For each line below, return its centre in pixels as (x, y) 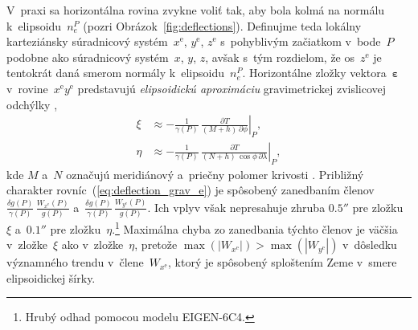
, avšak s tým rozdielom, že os (280, 57)
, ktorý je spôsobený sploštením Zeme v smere (283, 262)
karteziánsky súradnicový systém (87, 41)
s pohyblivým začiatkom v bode (301, 41)
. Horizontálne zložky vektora (314, 73)
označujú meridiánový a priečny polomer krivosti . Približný (215, 174)
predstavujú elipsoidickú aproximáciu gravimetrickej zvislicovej (232, 88)
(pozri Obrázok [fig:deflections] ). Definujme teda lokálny (222, 25)
